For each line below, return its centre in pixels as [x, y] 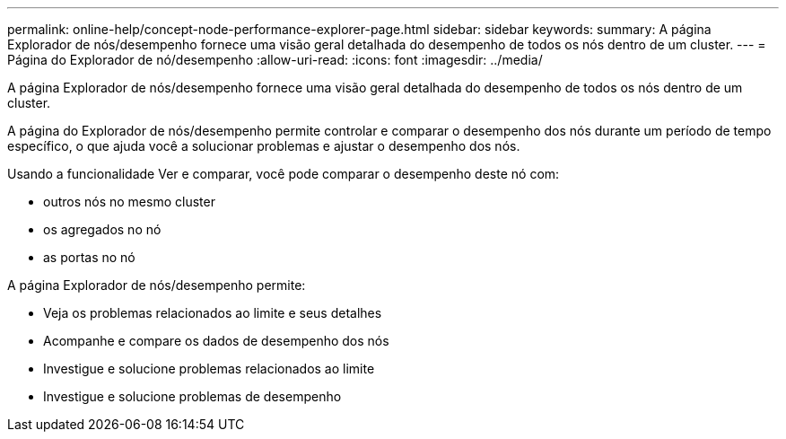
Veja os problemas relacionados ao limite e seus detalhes [213, 313]
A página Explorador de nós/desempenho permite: [157, 285]
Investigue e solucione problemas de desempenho [192, 396]
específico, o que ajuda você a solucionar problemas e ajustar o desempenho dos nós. [264, 146]
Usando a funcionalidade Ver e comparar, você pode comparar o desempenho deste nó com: [284, 174]
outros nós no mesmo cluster [129, 202]
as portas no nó [89, 257]
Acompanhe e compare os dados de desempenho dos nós [216, 341]
